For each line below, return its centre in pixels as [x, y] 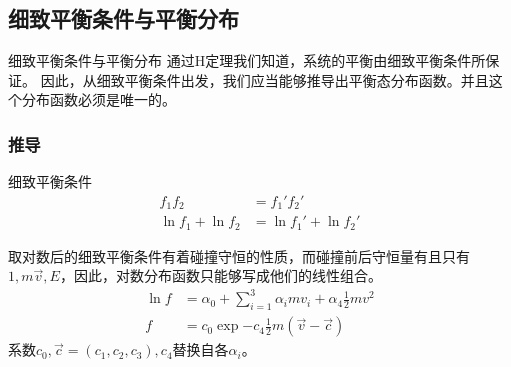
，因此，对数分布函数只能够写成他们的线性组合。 [220, 275]
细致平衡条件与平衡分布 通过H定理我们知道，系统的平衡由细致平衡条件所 [247, 60]
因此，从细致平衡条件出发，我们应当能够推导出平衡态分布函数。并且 [264, 79]
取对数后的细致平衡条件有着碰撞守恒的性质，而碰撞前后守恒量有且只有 [239, 255]
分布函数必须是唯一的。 [98, 99]
